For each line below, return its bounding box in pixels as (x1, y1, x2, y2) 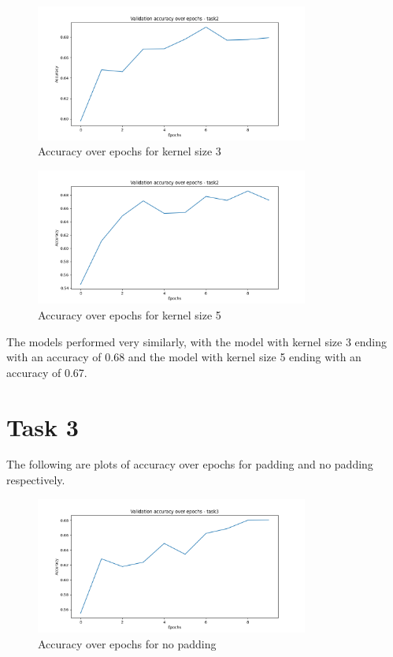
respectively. (6, 472, 65, 488)
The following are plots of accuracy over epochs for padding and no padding (6, 456, 373, 472)
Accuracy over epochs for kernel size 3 (38, 143, 221, 159)
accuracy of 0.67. (6, 364, 87, 380)
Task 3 (6, 410, 79, 442)
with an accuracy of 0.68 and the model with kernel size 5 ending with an (6, 349, 361, 365)
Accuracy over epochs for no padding (38, 635, 217, 651)
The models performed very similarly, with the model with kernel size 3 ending (6, 333, 387, 349)
